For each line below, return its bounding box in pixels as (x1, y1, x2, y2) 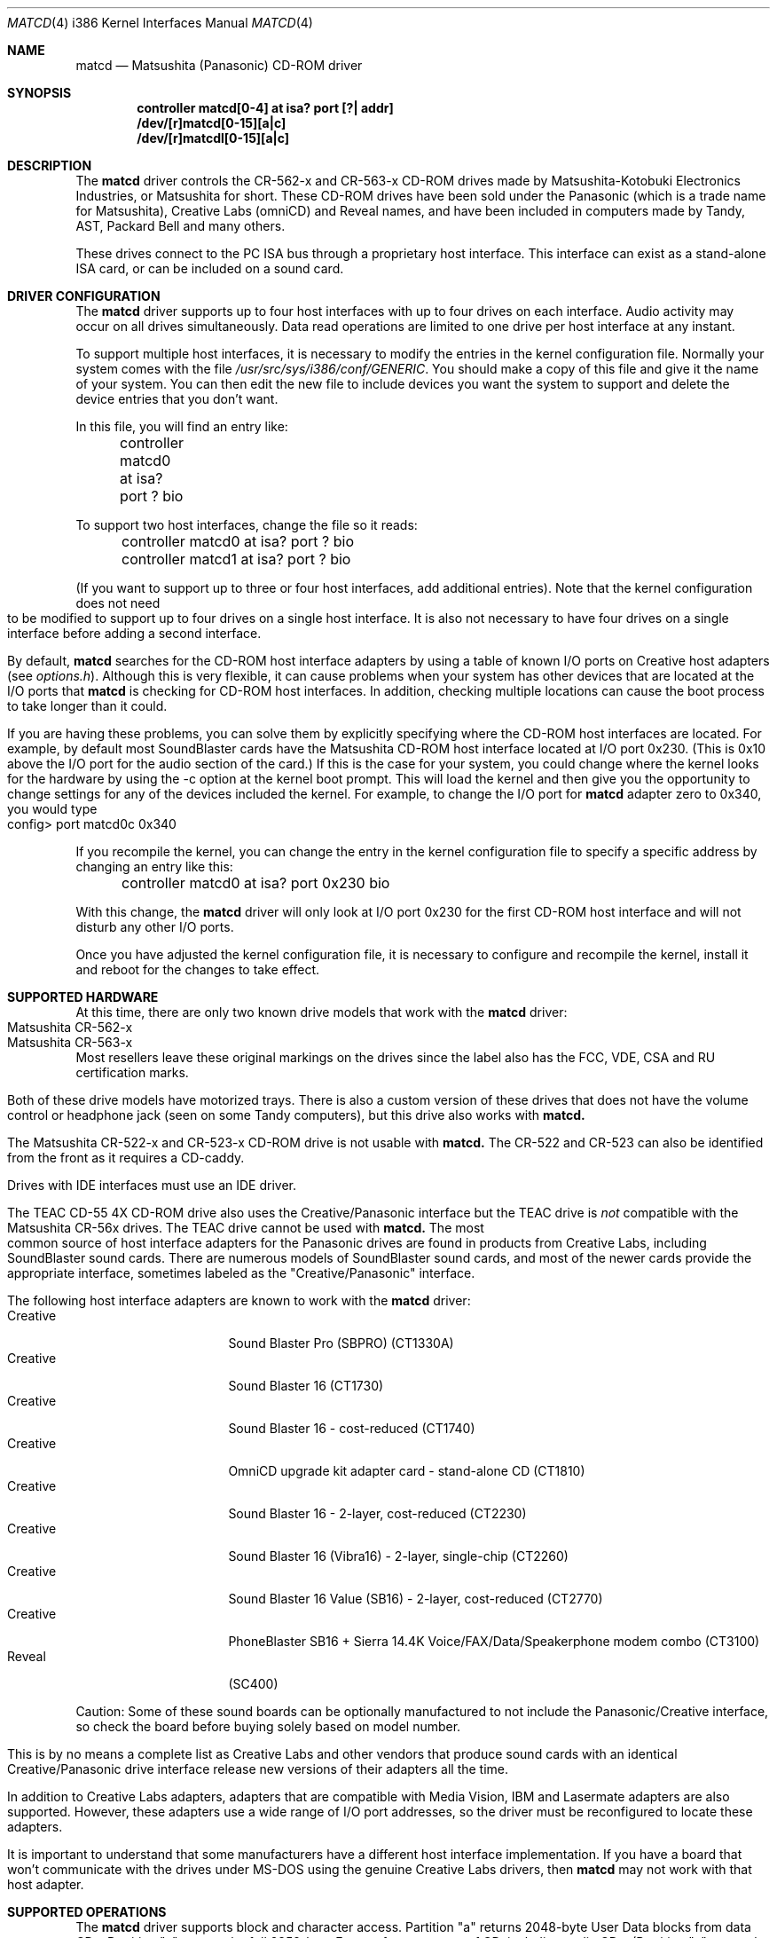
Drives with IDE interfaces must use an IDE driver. (7, 1178, 296, 1193)
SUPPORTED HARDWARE (7, 989, 159, 1004)
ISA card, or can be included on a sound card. (75, 261, 344, 276)
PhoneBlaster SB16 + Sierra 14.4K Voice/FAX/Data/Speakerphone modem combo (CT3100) (228, 1634, 760, 1649)
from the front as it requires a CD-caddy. (7, 1150, 245, 1165)
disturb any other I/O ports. (75, 919, 234, 934)
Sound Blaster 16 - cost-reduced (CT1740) (228, 1421, 475, 1436)
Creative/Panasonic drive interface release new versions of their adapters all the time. (7, 1761, 509, 1776)
